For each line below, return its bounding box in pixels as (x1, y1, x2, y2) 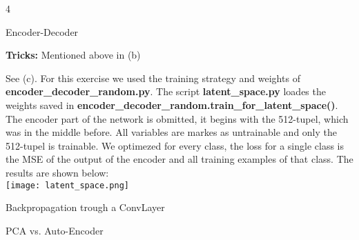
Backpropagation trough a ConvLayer (6, 200, 165, 214)
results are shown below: (6, 165, 109, 179)
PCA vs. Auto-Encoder (6, 223, 104, 237)
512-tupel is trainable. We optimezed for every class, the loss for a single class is (6, 138, 345, 152)
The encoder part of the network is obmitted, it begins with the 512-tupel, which (6, 111, 349, 126)
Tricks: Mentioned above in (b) (6, 48, 141, 62)
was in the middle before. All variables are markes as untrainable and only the (6, 125, 338, 139)
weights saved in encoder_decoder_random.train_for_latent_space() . (6, 97, 338, 112)
